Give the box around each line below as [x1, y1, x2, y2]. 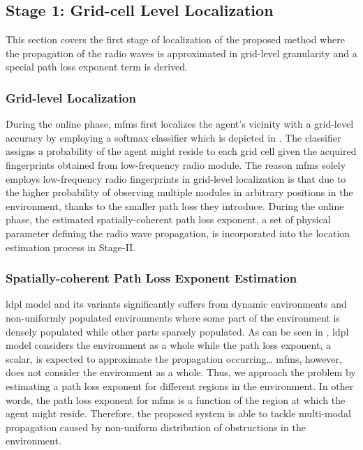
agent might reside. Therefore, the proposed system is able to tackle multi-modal [6, 406, 351, 421]
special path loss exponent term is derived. [6, 59, 188, 74]
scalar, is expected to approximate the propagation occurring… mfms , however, [6, 351, 342, 366]
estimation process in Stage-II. [6, 239, 136, 254]
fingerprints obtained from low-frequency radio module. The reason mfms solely [6, 157, 346, 172]
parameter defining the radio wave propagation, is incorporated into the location [6, 225, 350, 240]
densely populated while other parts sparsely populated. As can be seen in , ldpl [6, 324, 349, 338]
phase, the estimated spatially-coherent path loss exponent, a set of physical [6, 212, 331, 227]
